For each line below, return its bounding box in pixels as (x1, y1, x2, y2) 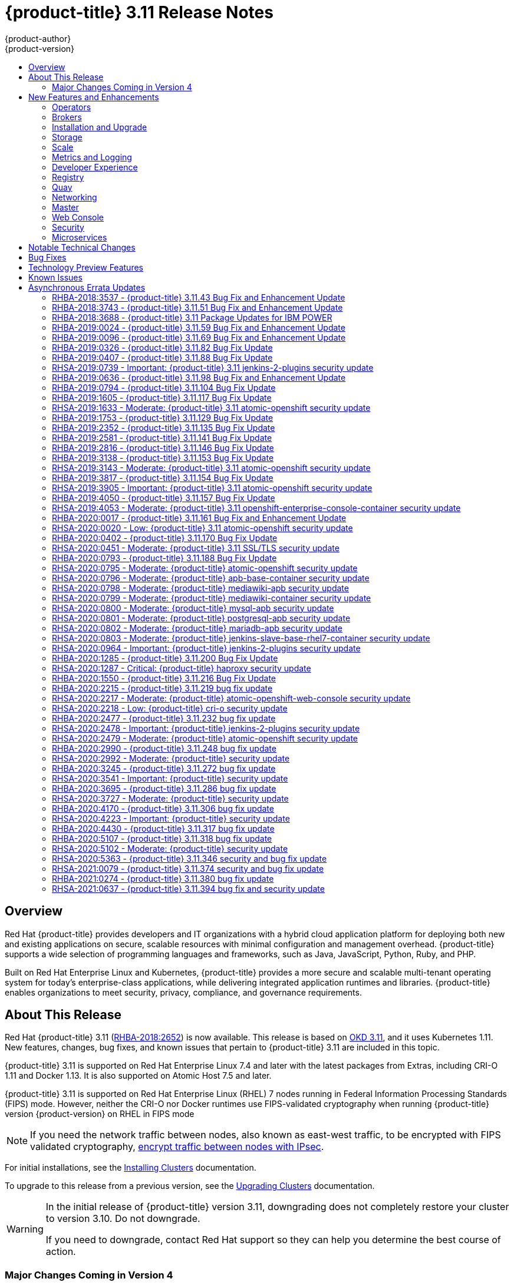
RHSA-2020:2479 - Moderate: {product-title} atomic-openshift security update (52, 733, 358, 743)
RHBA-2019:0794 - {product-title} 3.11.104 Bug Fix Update (52, 382, 276, 393)
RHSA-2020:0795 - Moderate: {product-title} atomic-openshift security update (52, 562, 358, 573)
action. (45, 1246, 76, 1258)
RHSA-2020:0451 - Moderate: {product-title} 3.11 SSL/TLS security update (52, 542, 340, 553)
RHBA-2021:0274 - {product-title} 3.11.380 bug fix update (52, 873, 274, 884)
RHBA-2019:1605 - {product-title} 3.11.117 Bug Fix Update (52, 392, 272, 403)
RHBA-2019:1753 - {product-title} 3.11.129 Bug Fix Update (52, 412, 274, 423)
